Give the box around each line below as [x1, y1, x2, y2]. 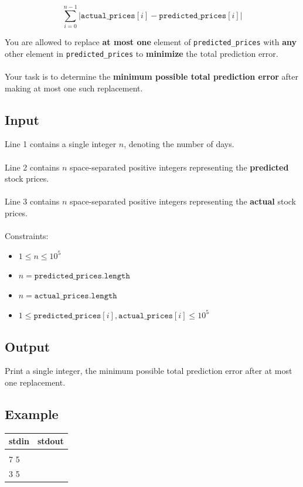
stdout [37, 435, 64, 447]
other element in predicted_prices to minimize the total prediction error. [5, 47, 278, 59]
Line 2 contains [5, 161, 60, 173]
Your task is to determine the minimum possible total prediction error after [5, 70, 298, 83]
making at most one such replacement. [5, 81, 143, 94]
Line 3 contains [5, 195, 60, 207]
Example [5, 404, 59, 423]
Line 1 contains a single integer [5, 138, 117, 150]
